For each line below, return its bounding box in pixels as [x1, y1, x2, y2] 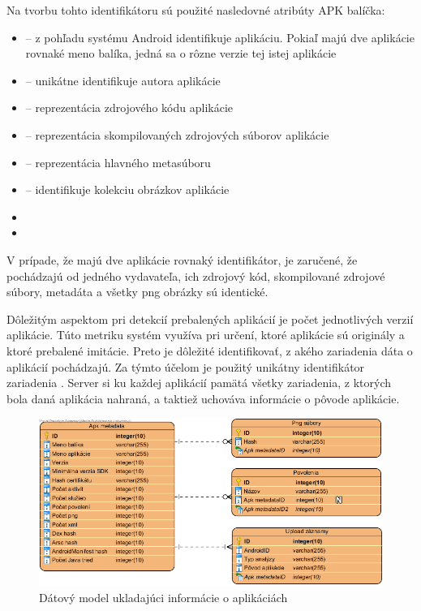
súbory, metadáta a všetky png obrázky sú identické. [6, 283, 268, 300]
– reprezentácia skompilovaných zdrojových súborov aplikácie [25, 126, 329, 143]
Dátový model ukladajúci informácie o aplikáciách [39, 588, 288, 605]
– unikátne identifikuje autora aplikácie [25, 71, 221, 88]
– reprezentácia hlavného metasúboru [25, 153, 211, 170]
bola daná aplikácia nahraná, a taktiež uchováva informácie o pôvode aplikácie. [6, 389, 400, 407]
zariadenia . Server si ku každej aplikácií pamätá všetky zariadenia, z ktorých [6, 374, 392, 391]
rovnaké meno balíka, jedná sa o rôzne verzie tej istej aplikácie [25, 45, 337, 62]
